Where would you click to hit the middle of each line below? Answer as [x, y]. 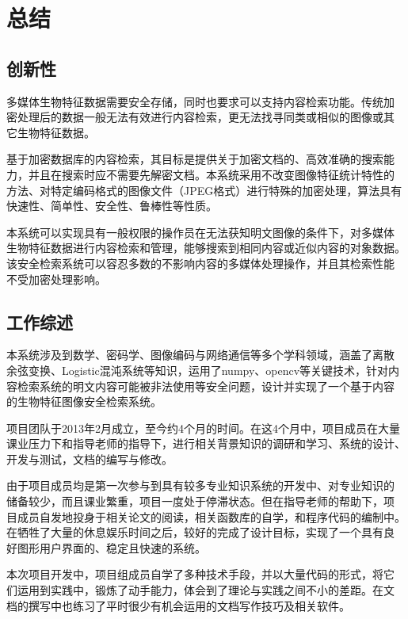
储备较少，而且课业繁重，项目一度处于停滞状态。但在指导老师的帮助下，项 [200, 501]
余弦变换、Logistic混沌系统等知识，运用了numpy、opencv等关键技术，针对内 [203, 370]
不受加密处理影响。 [56, 279]
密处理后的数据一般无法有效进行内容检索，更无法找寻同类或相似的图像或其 [200, 117]
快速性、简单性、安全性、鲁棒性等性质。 [112, 206]
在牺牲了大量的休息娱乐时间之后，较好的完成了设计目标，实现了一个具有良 [200, 532]
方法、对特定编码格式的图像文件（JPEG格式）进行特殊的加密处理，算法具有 [204, 190]
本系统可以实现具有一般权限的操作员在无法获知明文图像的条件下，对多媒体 [200, 232]
